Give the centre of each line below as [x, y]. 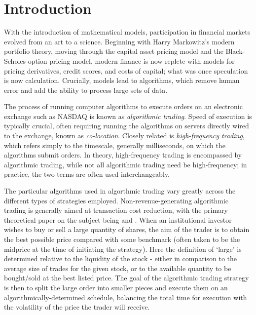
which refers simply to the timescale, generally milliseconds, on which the [115, 145]
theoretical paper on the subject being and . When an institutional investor [118, 219]
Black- [235, 51]
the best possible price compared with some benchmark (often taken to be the [122, 239]
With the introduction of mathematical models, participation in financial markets [127, 32]
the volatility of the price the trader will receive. [77, 307]
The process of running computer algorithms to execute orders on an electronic [123, 106]
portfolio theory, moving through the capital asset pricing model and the [114, 51]
